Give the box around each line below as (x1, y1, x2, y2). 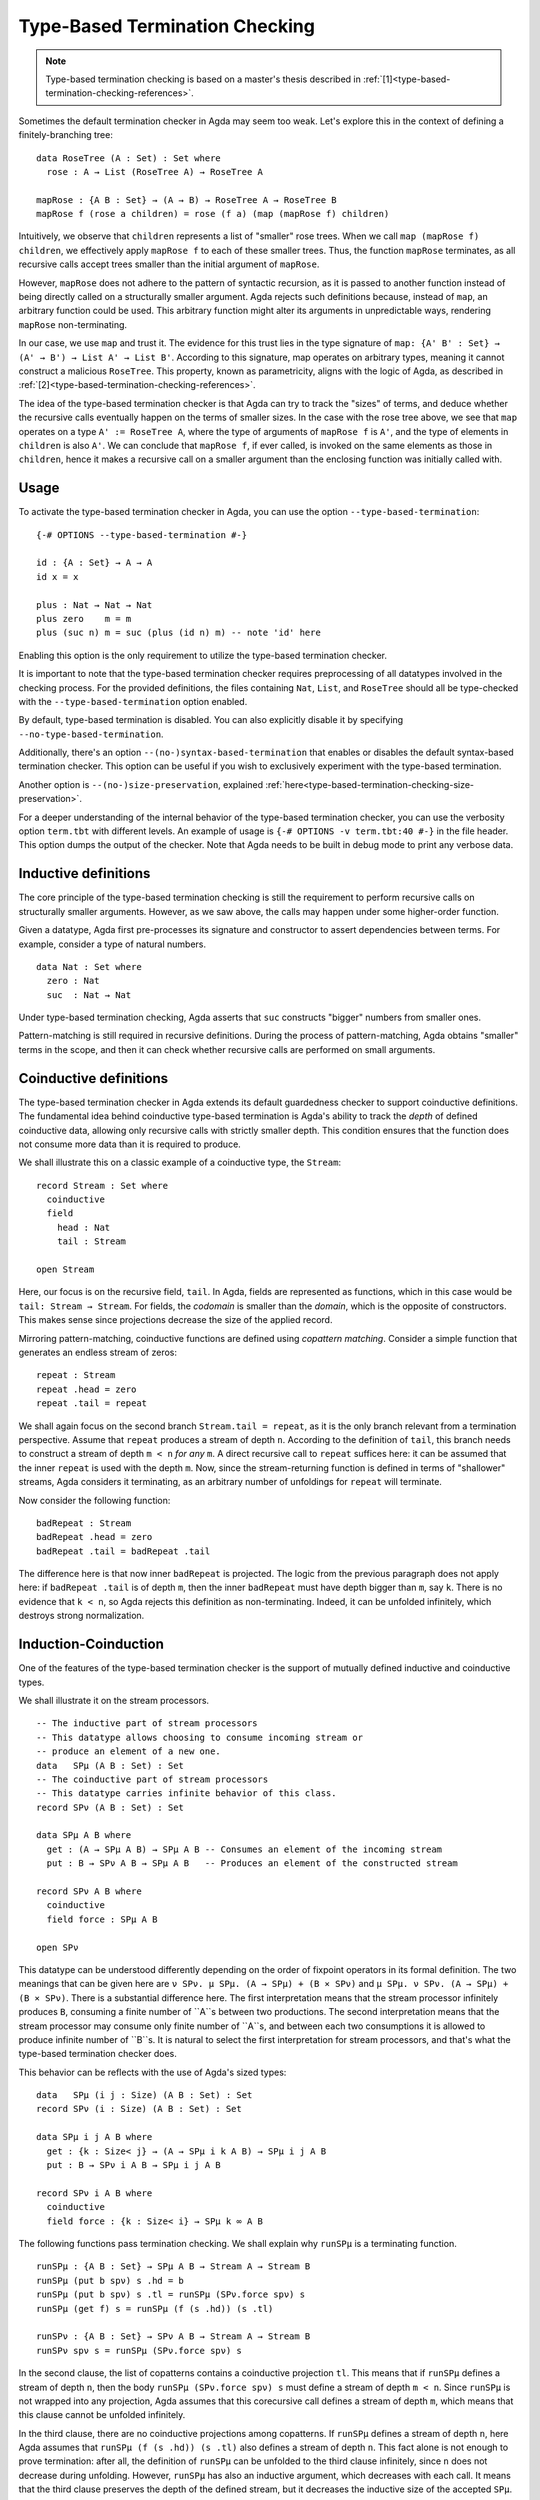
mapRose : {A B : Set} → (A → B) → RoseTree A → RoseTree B (36, 194, 337, 205)
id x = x (36, 571, 79, 582)
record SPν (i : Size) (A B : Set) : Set (36, 2103, 242, 2115)
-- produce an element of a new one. (36, 1746, 222, 1757)
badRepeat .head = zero (36, 1531, 153, 1543)
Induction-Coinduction (18, 1636, 164, 1653)
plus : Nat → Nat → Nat (36, 599, 153, 610)
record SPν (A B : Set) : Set (36, 1801, 185, 1813)
